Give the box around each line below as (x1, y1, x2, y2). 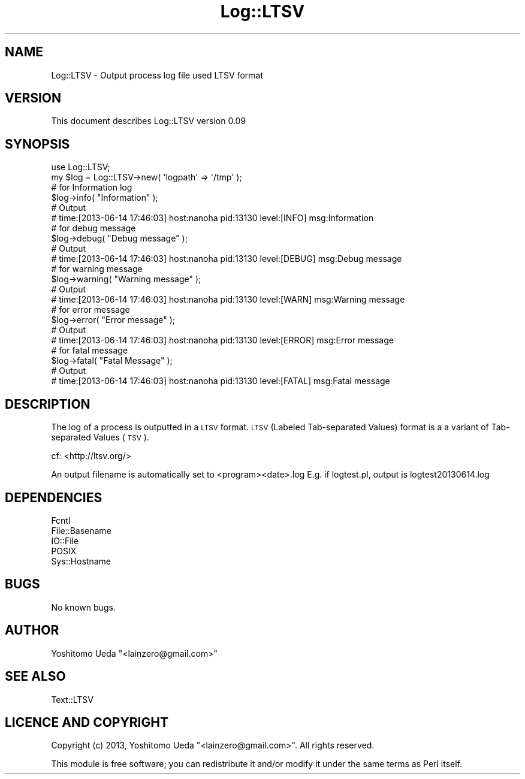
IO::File (51, 535, 79, 546)
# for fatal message (51, 345, 128, 356)
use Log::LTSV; (51, 162, 110, 173)
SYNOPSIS (5, 136, 70, 152)
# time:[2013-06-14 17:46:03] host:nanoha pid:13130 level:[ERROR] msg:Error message (51, 335, 394, 346)
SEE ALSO (5, 669, 66, 684)
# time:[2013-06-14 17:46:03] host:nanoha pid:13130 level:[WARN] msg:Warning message (51, 294, 405, 305)
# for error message (51, 304, 130, 315)
